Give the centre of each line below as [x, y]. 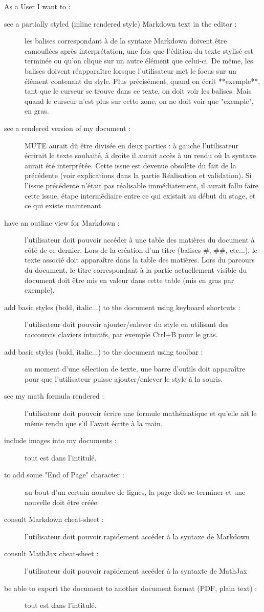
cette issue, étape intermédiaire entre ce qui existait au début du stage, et [140, 195]
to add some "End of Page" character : [64, 475]
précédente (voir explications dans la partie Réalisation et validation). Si [138, 175]
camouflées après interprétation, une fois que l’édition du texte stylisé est [139, 50]
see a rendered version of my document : [68, 128]
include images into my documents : [60, 440]
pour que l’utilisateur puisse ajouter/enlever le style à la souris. [124, 378]
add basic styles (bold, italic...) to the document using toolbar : [104, 351]
